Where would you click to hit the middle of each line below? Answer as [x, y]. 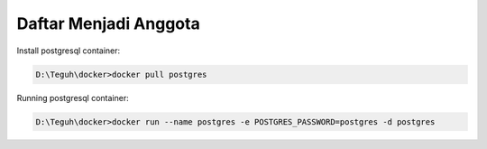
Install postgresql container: [69, 51]
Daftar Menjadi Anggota [108, 23]
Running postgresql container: [73, 98]
